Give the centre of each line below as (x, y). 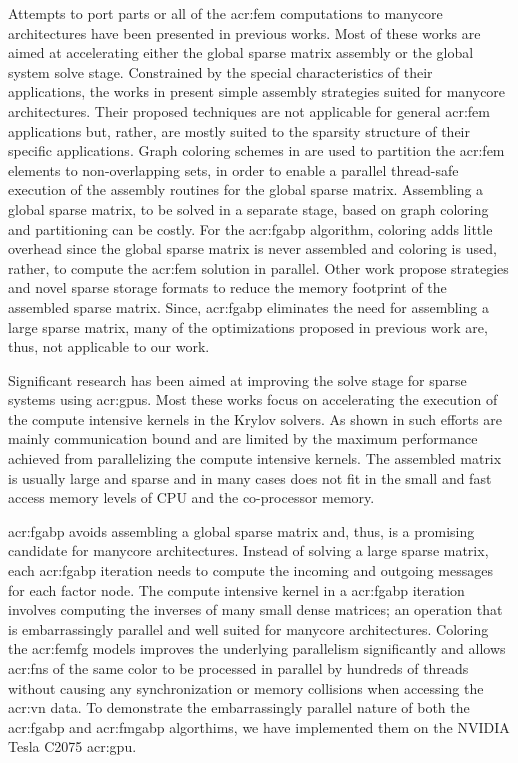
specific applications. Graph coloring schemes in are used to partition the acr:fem (256, 150)
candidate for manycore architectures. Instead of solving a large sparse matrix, (248, 550)
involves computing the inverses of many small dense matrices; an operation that (255, 609)
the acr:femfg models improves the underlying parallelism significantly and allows (257, 648)
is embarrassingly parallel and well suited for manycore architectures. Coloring (248, 628)
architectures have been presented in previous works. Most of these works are (244, 32)
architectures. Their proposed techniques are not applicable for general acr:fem (249, 110)
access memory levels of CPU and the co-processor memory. (191, 497)
